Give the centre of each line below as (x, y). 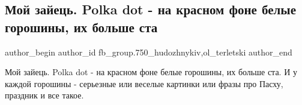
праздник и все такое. (44, 95)
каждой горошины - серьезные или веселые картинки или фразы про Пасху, (144, 83)
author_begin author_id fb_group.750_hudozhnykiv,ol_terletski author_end (149, 52)
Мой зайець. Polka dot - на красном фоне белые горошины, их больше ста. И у (151, 72)
